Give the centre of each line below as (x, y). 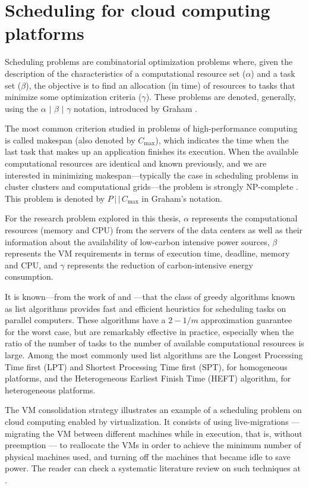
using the (22, 108)
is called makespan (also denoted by (70, 140)
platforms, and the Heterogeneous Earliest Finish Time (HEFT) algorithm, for (148, 378)
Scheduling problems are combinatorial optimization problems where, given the (149, 62)
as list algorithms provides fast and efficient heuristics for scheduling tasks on (146, 308)
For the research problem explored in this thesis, (93, 218)
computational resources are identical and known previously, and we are (136, 163)
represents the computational (245, 218)
